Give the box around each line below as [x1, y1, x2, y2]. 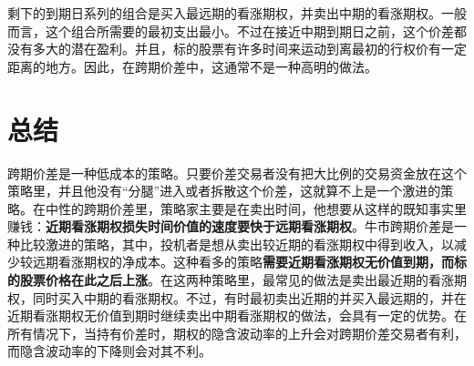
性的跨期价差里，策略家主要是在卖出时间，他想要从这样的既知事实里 [57, 198, 467, 218]
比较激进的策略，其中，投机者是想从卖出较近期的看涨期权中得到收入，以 [19, 234, 454, 253]
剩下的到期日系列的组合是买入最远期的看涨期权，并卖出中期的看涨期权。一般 [7, 4, 467, 22]
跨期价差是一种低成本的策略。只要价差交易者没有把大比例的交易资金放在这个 [7, 163, 467, 182]
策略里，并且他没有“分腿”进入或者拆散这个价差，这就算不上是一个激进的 [7, 181, 441, 200]
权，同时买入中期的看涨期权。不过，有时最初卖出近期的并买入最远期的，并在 [7, 288, 467, 307]
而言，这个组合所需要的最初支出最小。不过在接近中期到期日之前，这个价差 [7, 21, 454, 40]
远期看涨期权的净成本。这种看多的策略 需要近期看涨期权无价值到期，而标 [32, 252, 467, 271]
